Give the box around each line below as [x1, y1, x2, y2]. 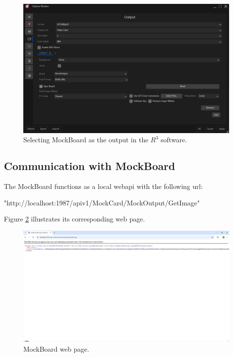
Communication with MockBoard [4, 158, 175, 173]
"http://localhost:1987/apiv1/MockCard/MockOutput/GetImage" [4, 197, 200, 207]
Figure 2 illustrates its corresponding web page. [4, 214, 145, 224]
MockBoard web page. [23, 343, 89, 354]
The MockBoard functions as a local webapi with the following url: [4, 181, 203, 191]
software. [161, 135, 187, 145]
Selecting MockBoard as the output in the [23, 135, 149, 145]
